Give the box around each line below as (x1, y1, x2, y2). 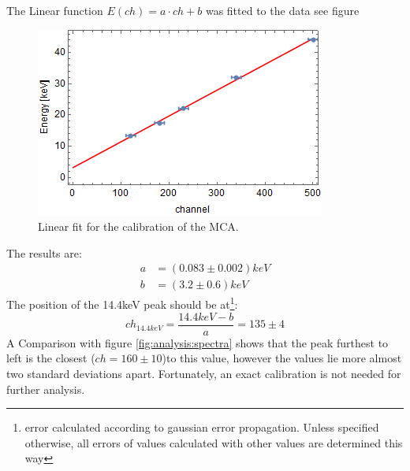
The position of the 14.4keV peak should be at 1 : (6, 294, 238, 313)
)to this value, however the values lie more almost (162, 350, 402, 366)
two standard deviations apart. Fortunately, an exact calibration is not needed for (6, 365, 401, 381)
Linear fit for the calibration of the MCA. (38, 218, 239, 235)
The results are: (6, 244, 82, 261)
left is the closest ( (6, 350, 95, 366)
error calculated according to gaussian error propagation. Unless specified (24, 419, 379, 436)
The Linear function (6, 2, 103, 18)
